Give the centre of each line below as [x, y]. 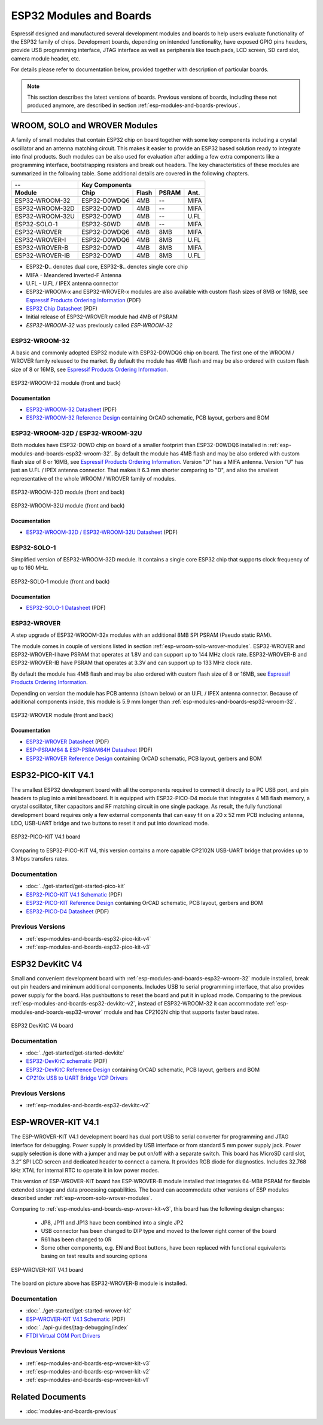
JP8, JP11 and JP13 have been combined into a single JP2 [112, 1222]
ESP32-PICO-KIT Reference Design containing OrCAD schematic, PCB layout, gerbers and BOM [144, 903]
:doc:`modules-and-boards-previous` [72, 1411]
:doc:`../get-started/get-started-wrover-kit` [79, 1311]
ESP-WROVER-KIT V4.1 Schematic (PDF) [76, 1319]
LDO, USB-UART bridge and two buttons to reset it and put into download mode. [110, 824]
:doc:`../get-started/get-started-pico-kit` [76, 886]
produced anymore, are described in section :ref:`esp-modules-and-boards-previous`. [134, 105]
